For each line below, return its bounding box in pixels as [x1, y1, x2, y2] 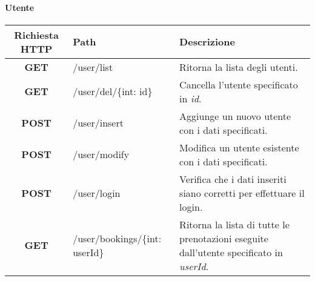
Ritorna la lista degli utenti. [179, 59, 298, 74]
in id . [179, 91, 202, 105]
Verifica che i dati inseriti [179, 171, 287, 186]
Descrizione [179, 35, 235, 49]
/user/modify [73, 147, 130, 162]
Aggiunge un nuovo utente [179, 108, 291, 123]
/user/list [73, 59, 113, 74]
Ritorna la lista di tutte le [179, 217, 290, 231]
